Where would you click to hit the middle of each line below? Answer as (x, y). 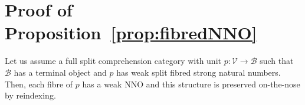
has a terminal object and (60, 72)
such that (277, 61)
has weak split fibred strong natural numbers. (199, 72)
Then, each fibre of (39, 84)
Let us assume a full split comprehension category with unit (113, 61)
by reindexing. (30, 95)
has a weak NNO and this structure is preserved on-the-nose (191, 84)
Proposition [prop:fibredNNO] (131, 33)
